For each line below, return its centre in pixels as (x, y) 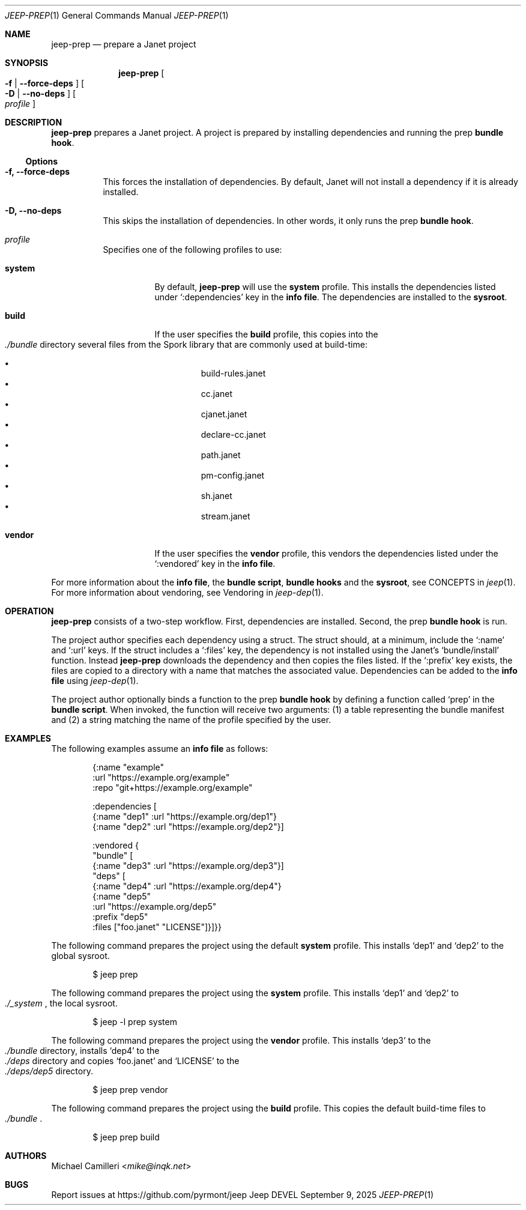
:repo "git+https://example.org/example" (173, 788)
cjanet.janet (224, 414)
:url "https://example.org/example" (161, 777)
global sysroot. (80, 956)
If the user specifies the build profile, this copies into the (266, 334)
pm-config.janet (233, 475)
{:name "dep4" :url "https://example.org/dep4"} (187, 886)
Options (42, 161)
